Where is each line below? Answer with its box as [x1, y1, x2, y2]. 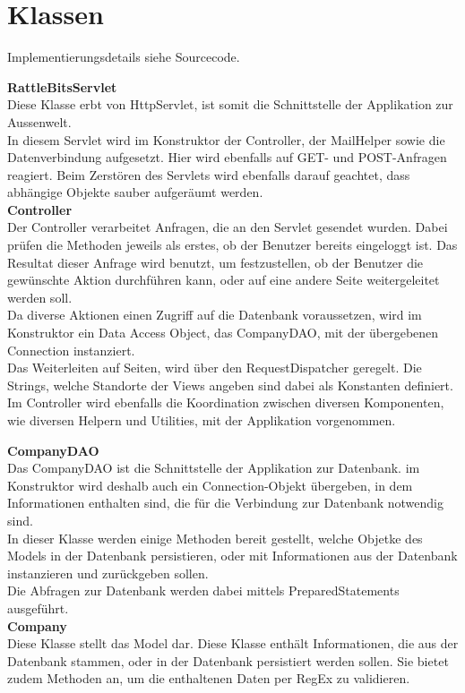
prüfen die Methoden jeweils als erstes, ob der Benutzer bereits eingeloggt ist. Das [7, 235, 458, 254]
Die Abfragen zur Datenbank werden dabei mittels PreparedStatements [7, 581, 400, 600]
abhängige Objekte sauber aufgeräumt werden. [7, 183, 263, 201]
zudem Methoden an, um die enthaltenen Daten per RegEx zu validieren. [7, 669, 410, 688]
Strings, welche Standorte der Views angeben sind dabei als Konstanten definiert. [7, 375, 453, 394]
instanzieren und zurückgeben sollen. [7, 563, 209, 582]
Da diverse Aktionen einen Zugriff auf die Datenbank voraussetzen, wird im [7, 305, 422, 324]
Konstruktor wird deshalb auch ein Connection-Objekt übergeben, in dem [7, 475, 413, 494]
